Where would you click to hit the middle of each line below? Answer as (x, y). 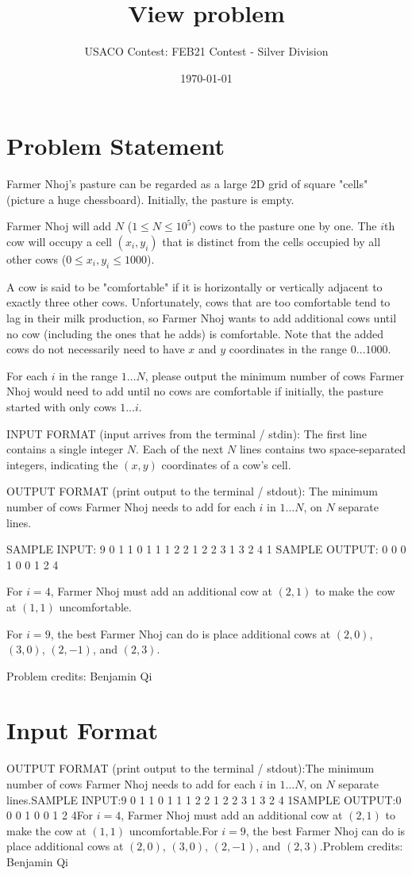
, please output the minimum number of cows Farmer (275, 375)
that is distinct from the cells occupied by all (271, 242)
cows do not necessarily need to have (96, 349)
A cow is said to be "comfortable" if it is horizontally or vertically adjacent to (194, 286)
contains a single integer (65, 449)
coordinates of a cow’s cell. (226, 464)
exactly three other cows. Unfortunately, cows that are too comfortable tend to (198, 302)
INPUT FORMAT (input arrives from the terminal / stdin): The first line (187, 433)
